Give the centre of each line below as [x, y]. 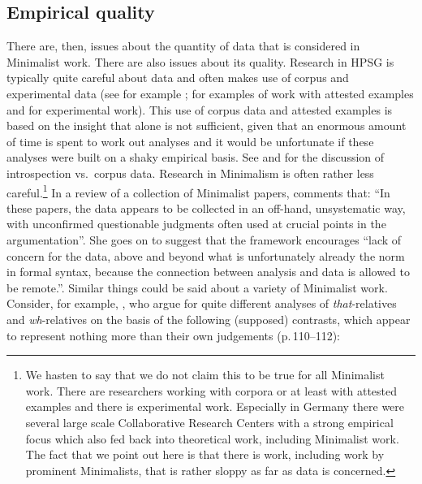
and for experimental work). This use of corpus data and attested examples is [200, 109]
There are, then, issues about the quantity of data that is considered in [183, 46]
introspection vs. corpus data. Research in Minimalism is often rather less [190, 173]
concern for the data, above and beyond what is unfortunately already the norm [206, 255]
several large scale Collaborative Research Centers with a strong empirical [209, 422]
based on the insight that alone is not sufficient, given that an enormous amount [207, 125]
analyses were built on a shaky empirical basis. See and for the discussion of [196, 157]
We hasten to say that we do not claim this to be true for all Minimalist [205, 375]
